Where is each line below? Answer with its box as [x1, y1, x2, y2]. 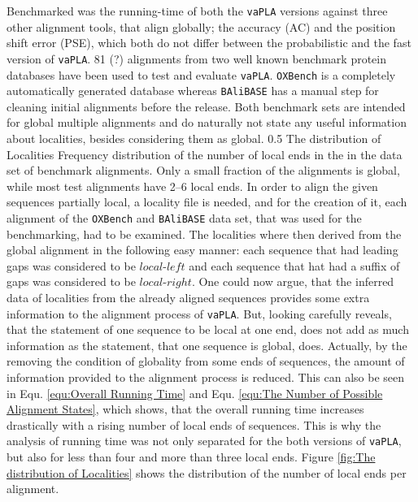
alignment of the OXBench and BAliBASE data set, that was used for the [7, 209, 362, 226]
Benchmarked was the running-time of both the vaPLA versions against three [7, 2, 388, 19]
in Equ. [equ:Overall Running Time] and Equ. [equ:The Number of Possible [7, 384, 383, 401]
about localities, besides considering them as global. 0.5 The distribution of [7, 130, 381, 146]
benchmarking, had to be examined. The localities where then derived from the [7, 225, 402, 242]
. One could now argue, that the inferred [191, 273, 394, 290]
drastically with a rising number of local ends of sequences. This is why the [7, 416, 381, 433]
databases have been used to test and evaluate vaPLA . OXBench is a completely [7, 66, 396, 83]
